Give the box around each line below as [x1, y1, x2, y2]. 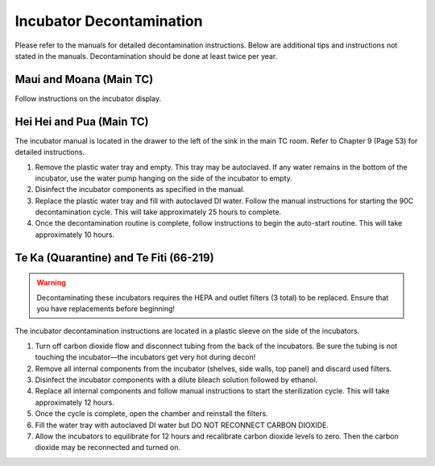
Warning [36, 278, 66, 288]
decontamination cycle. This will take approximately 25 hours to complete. [35, 207, 282, 217]
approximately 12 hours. [35, 397, 114, 407]
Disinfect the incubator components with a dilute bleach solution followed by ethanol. [35, 375, 318, 385]
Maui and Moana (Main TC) [14, 73, 154, 86]
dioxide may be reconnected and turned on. [35, 443, 181, 452]
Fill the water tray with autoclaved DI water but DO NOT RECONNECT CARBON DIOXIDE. [35, 420, 329, 430]
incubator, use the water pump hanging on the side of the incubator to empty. [35, 173, 293, 183]
